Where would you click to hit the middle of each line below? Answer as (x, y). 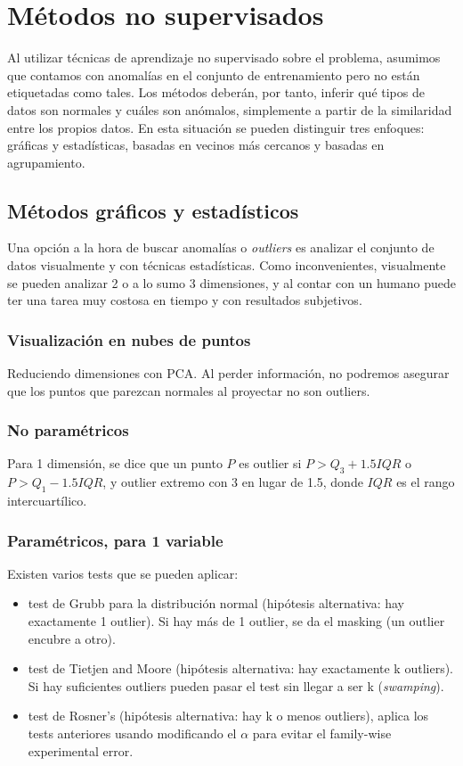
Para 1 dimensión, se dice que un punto (115, 463)
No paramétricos (68, 430)
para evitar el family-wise (322, 733)
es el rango (426, 482)
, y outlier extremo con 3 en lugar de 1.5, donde (233, 482)
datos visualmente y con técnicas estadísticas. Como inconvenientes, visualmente (227, 265)
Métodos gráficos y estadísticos (153, 210)
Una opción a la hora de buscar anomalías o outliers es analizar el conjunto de (221, 247)
